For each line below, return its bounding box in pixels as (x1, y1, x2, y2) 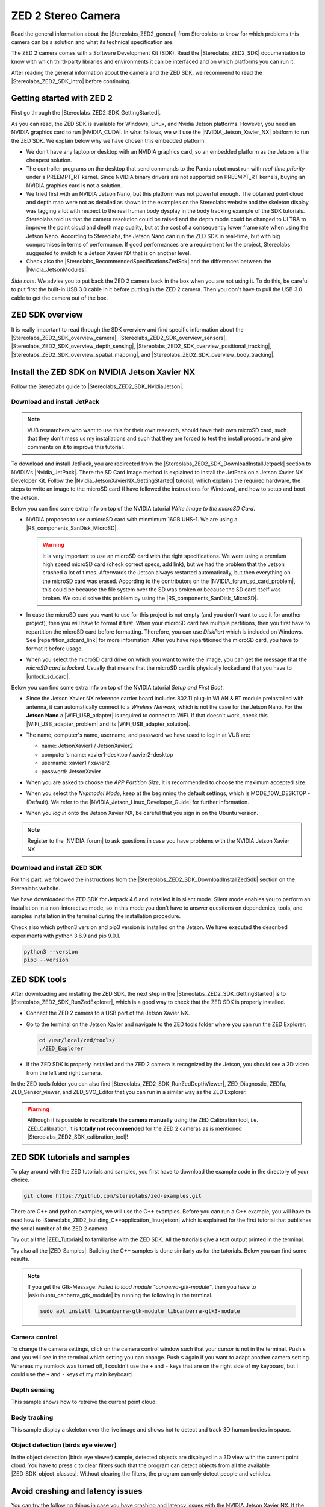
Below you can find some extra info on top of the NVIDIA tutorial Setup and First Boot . (11, 684, 224, 691)
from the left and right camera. (26, 1069, 102, 1076)
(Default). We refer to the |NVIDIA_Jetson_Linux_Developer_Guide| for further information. (26, 798, 249, 805)
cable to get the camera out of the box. (11, 294, 108, 301)
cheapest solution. (26, 157, 72, 164)
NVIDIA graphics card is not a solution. (26, 181, 123, 189)
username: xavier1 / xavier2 (41, 760, 110, 767)
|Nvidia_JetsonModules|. (26, 266, 88, 274)
